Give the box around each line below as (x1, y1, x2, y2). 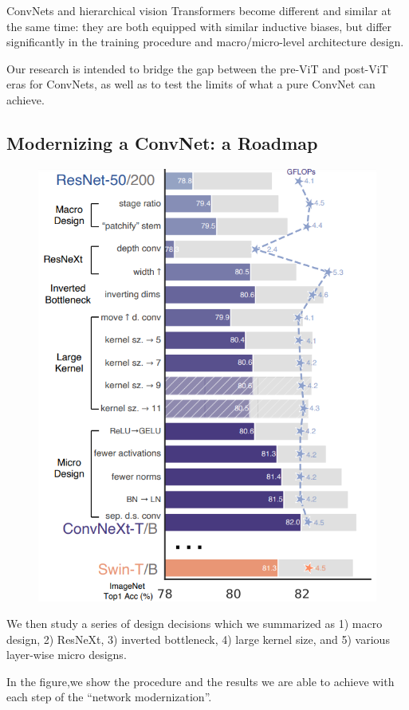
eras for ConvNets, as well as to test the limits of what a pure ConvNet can (6, 76, 376, 92)
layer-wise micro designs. (6, 646, 127, 663)
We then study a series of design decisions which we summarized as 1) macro (6, 615, 383, 632)
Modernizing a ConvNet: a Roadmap (6, 130, 318, 155)
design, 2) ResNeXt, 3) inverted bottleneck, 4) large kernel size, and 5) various (6, 630, 390, 647)
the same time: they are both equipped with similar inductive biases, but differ (6, 18, 392, 34)
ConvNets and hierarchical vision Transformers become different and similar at (6, 2, 391, 18)
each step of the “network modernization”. (6, 688, 212, 705)
